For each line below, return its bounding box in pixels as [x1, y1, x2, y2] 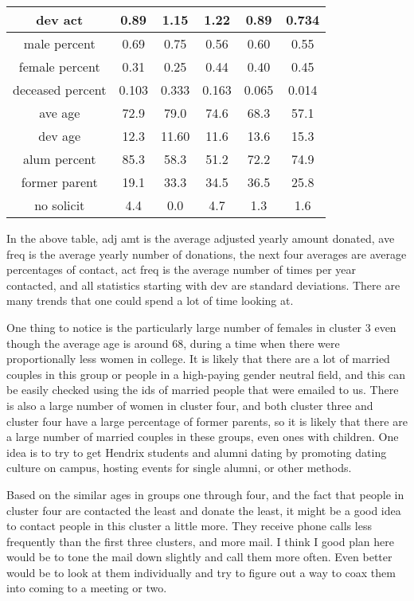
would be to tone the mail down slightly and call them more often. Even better [6, 548, 393, 565]
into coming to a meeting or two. [6, 580, 167, 596]
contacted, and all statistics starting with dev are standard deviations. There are [6, 276, 400, 293]
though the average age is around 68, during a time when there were [6, 334, 340, 351]
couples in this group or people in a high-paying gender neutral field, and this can [6, 365, 405, 382]
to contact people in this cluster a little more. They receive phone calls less [6, 517, 372, 534]
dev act [36, 10, 84, 29]
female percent [18, 57, 100, 76]
